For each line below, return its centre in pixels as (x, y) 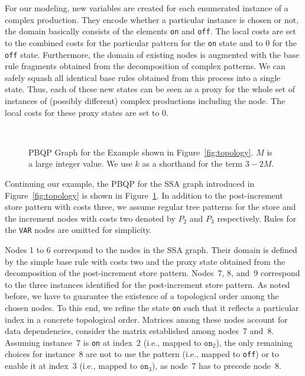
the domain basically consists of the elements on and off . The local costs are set (150, 31)
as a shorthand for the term (192, 163)
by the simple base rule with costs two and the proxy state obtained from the (145, 261)
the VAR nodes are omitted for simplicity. (78, 230)
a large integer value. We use (80, 163)
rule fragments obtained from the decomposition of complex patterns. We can (145, 66)
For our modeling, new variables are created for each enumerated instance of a (147, 8)
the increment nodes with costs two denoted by (90, 218)
